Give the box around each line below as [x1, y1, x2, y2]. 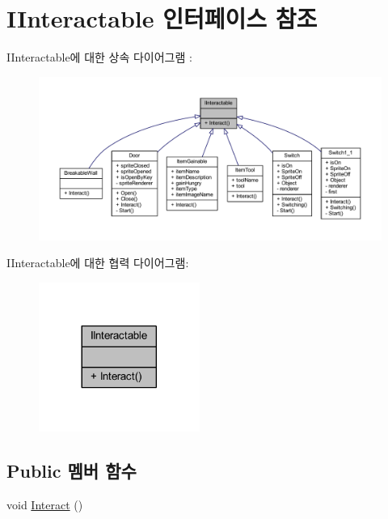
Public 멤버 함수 [6, 457, 137, 483]
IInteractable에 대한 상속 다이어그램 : [6, 49, 192, 66]
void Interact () [6, 496, 83, 513]
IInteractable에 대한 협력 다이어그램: [6, 254, 189, 271]
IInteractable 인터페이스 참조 [6, 2, 318, 35]
